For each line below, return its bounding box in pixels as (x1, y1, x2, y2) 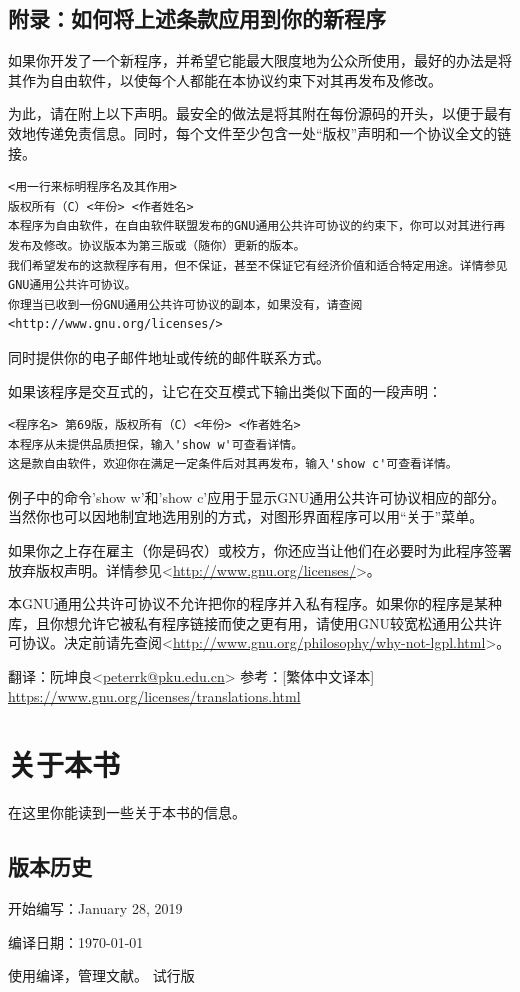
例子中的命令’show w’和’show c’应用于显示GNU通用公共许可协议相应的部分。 (8, 486, 506, 507)
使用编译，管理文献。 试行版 (8, 965, 195, 986)
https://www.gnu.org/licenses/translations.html (8, 685, 301, 706)
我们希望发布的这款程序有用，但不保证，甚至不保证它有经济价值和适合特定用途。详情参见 (8, 258, 508, 273)
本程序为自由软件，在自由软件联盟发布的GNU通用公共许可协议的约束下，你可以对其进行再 (8, 219, 506, 234)
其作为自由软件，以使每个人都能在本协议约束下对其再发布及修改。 (8, 69, 442, 90)
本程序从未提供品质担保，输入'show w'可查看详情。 (8, 437, 304, 452)
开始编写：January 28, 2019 (8, 898, 183, 919)
